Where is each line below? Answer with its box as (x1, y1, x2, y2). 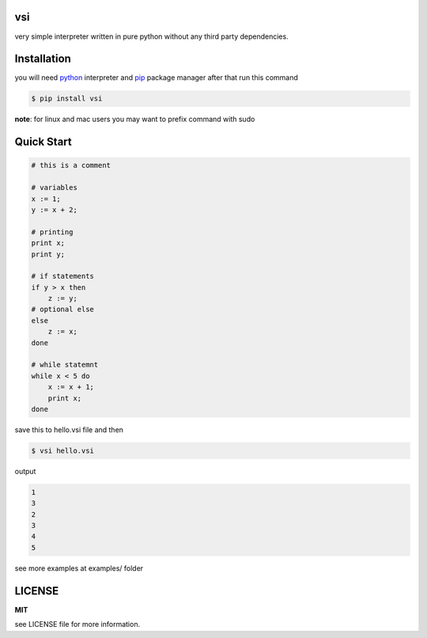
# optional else (31, 305, 95, 314)
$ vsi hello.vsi (31, 446, 95, 455)
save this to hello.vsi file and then (14, 424, 124, 435)
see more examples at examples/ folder (14, 563, 144, 573)
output (14, 466, 36, 476)
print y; (31, 249, 66, 259)
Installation (14, 52, 71, 66)
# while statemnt (31, 360, 99, 370)
